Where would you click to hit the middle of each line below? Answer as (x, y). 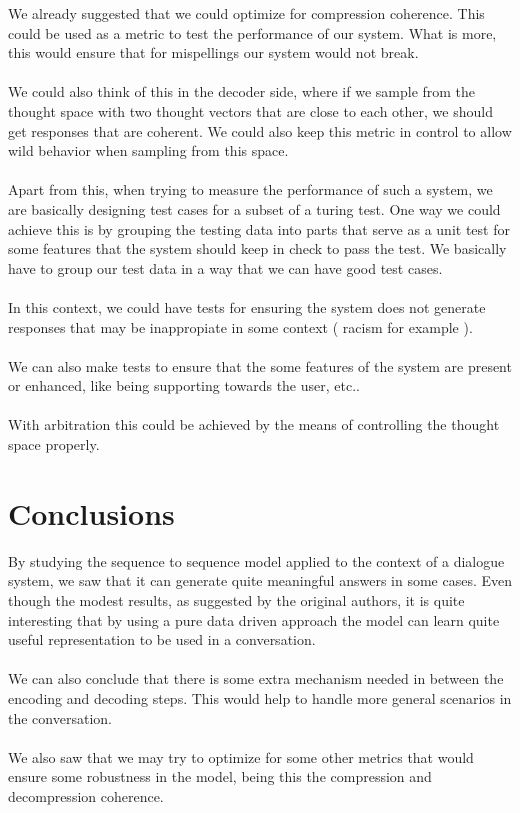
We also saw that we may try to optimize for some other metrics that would (241, 756)
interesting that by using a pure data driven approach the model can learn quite (254, 619)
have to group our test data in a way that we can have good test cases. (225, 267)
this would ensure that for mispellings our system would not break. (213, 52)
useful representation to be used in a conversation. (162, 639)
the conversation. (60, 717)
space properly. (54, 444)
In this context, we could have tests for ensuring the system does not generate (247, 306)
